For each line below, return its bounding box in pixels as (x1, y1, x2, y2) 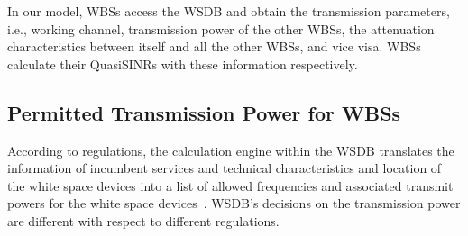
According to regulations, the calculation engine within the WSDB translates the (7, 141, 454, 159)
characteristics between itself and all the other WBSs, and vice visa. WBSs (7, 37, 421, 56)
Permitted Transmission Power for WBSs (7, 98, 401, 126)
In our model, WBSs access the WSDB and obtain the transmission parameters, (7, 2, 450, 20)
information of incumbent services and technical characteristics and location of (7, 159, 442, 177)
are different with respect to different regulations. (7, 211, 280, 230)
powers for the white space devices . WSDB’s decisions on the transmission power (7, 194, 461, 213)
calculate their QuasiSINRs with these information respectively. (7, 54, 358, 73)
